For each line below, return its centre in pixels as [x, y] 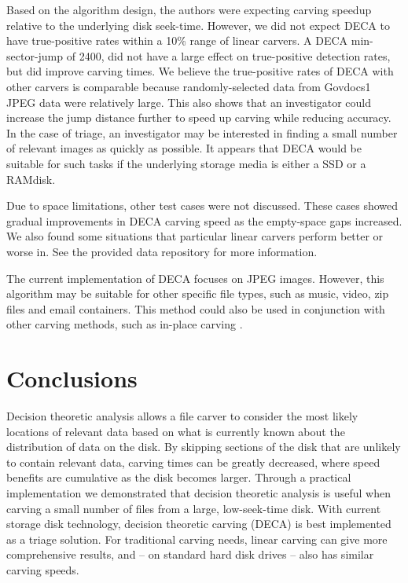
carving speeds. [43, 569]
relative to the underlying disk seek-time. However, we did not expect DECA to [198, 25]
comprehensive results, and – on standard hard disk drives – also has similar [190, 554]
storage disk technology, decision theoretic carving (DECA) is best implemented [199, 524]
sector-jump [35, 55]
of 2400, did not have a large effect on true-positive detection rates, [228, 55]
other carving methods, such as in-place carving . [125, 324]
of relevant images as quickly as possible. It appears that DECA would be [184, 148]
